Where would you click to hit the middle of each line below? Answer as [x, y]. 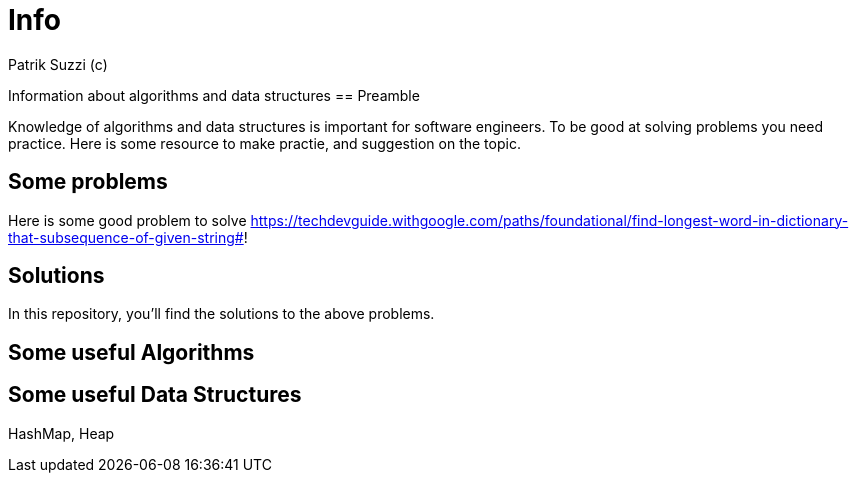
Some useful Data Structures [155, 395]
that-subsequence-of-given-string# [126, 237]
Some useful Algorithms [131, 352]
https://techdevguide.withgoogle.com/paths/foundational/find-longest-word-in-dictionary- [549, 220]
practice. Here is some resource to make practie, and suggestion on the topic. [264, 143]
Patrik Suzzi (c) [58, 64]
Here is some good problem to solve [127, 220]
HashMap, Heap [61, 433]
